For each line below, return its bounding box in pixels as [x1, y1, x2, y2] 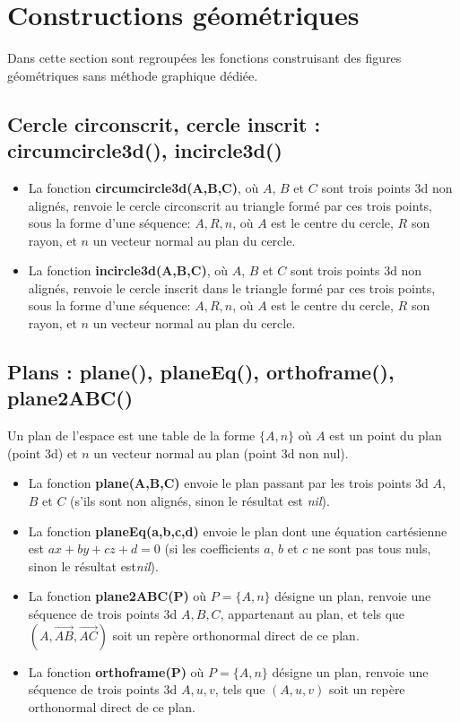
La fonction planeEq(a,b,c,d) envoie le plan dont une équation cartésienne [28, 521, 447, 540]
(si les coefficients [164, 539, 260, 558]
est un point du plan [329, 426, 442, 445]
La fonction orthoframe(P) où [28, 662, 204, 681]
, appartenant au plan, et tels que [220, 605, 405, 622]
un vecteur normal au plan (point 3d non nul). [93, 443, 349, 462]
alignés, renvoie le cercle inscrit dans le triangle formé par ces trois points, [28, 278, 436, 297]
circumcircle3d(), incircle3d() [7, 136, 282, 164]
